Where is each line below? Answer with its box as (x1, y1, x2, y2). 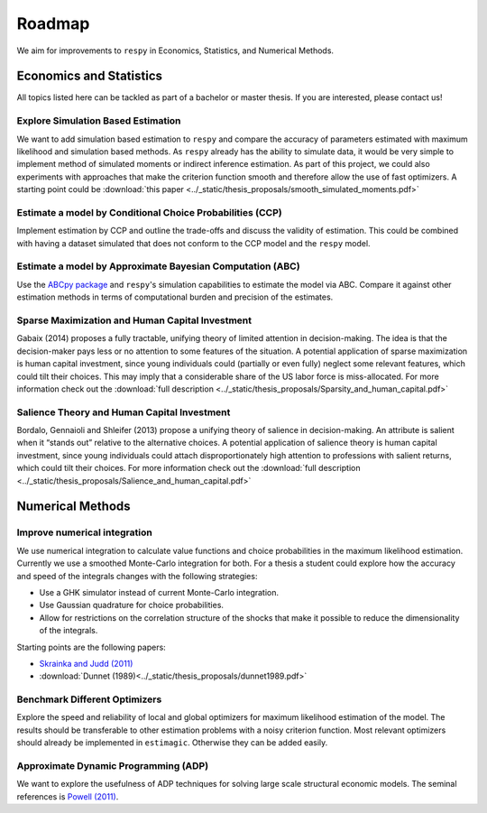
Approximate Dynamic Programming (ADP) (16, 759, 209, 771)
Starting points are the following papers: (16, 642, 166, 652)
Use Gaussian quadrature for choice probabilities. (39, 600, 225, 611)
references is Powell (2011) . (16, 790, 119, 802)
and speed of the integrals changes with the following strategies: (16, 570, 258, 581)
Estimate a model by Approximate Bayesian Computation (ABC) (16, 260, 301, 273)
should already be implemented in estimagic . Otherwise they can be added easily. (16, 737, 328, 748)
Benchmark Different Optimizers (16, 693, 162, 706)
